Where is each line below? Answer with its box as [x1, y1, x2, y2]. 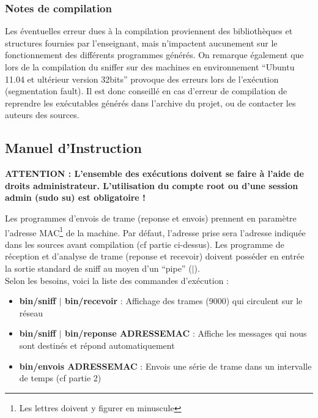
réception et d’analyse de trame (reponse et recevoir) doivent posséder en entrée [5, 250, 305, 263]
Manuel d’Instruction [5, 138, 142, 157]
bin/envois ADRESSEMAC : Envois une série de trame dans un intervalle [19, 359, 312, 372]
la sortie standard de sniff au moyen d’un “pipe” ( [5, 261, 192, 274]
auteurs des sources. [5, 108, 79, 121]
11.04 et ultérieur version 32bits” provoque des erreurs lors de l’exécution [5, 72, 279, 85]
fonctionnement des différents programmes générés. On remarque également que [5, 48, 304, 61]
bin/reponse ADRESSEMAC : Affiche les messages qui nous [65, 327, 307, 340]
